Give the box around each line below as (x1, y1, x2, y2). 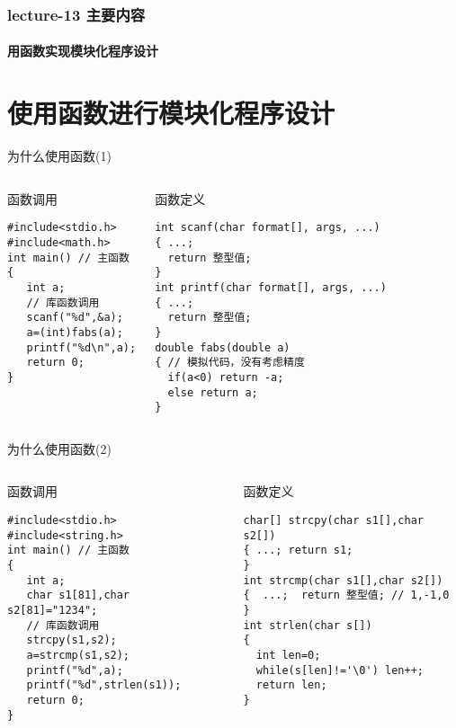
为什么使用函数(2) (7, 439, 112, 457)
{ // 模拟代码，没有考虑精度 (155, 356, 305, 369)
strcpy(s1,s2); (26, 634, 117, 647)
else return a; (167, 386, 258, 399)
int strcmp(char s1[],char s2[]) (243, 573, 443, 587)
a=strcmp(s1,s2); (26, 648, 130, 661)
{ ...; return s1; (243, 544, 353, 557)
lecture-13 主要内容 (7, 3, 146, 25)
